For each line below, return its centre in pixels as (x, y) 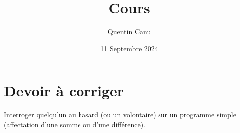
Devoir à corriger (64, 91)
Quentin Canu (129, 32)
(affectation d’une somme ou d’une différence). (75, 124)
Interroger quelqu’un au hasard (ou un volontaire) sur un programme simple (120, 114)
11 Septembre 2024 (129, 48)
